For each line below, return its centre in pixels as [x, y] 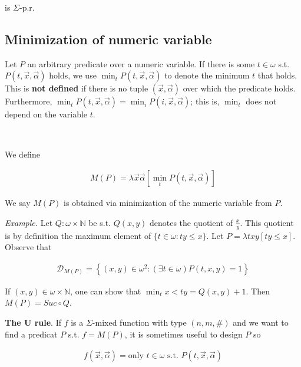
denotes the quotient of [191, 222]
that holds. [277, 75]
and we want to [261, 322]
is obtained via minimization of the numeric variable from [168, 203]
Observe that [28, 247]
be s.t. [100, 222]
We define [22, 154]
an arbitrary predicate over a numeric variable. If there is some [141, 63]
